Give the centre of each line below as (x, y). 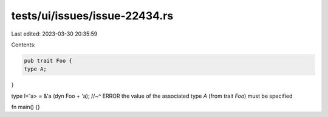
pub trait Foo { (48, 61)
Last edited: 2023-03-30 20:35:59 (54, 34)
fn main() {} (26, 107)
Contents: (23, 45)
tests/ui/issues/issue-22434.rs (92, 16)
